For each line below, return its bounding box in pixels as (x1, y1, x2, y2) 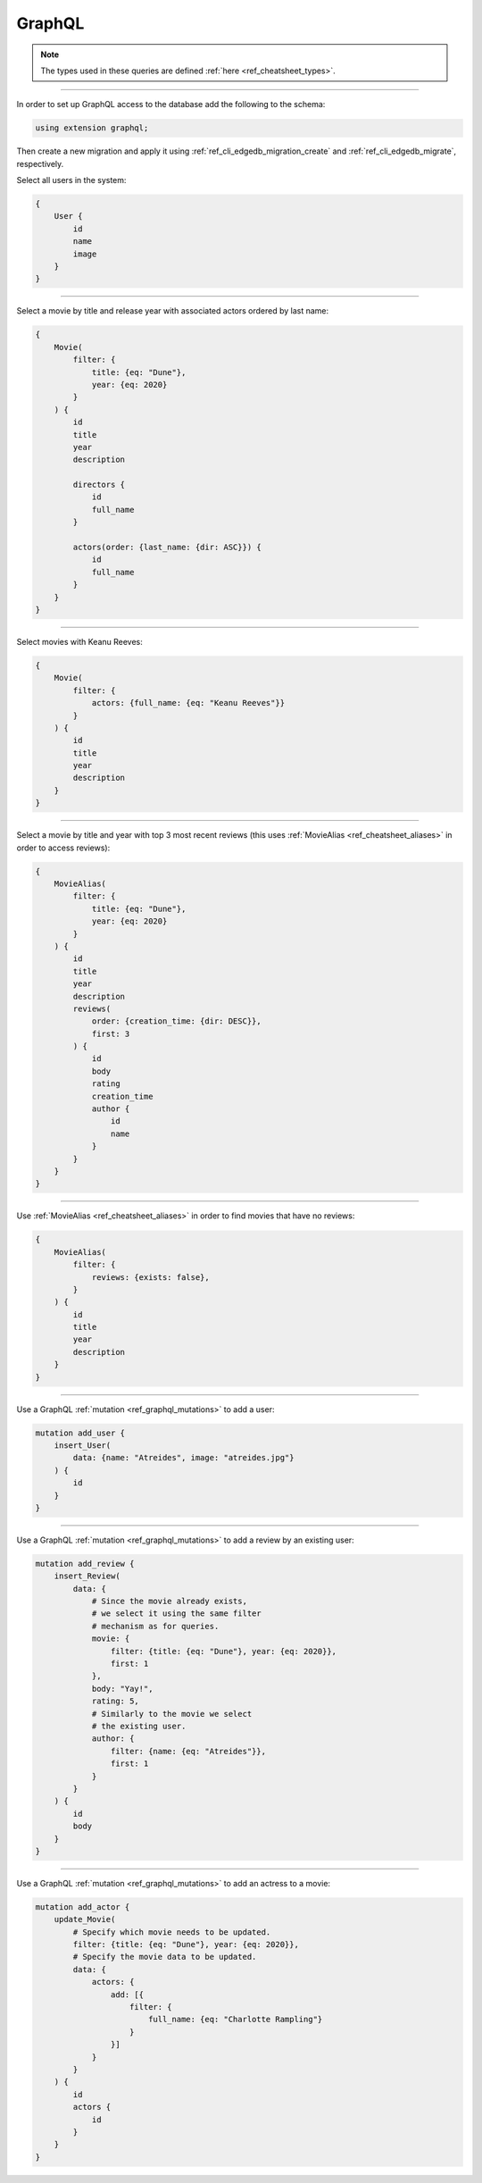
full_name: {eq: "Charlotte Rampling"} (147, 2014, 323, 2025)
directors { (72, 480, 125, 490)
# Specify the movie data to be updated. (72, 1952, 257, 1962)
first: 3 (91, 1028, 130, 1039)
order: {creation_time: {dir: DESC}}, (91, 1016, 262, 1026)
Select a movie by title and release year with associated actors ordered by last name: (16, 305, 329, 316)
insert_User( (54, 1440, 112, 1451)
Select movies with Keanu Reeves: (16, 636, 143, 647)
